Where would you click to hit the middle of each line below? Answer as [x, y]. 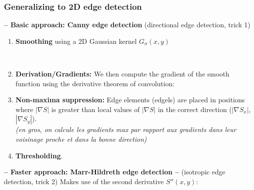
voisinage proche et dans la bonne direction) [81, 139]
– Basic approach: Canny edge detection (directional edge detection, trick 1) [127, 25]
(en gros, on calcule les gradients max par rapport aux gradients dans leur [126, 129]
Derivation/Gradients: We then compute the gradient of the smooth [122, 74]
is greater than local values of [95, 109]
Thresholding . [39, 155]
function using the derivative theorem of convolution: [95, 83]
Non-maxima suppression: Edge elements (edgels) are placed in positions [130, 100]
